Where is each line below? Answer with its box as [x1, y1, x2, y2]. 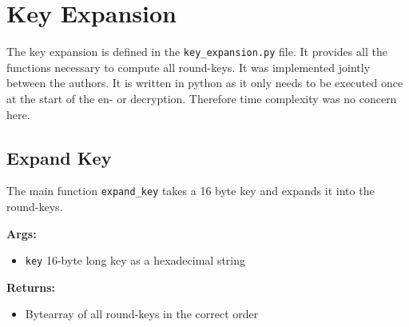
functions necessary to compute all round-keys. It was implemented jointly [6, 58, 371, 75]
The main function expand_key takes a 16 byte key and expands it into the [6, 182, 375, 199]
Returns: [6, 278, 56, 295]
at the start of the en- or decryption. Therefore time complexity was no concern [6, 90, 397, 106]
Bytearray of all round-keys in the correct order [25, 305, 259, 322]
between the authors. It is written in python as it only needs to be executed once [6, 74, 403, 91]
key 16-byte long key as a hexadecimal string [25, 252, 246, 269]
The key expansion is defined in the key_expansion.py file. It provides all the [6, 43, 387, 60]
